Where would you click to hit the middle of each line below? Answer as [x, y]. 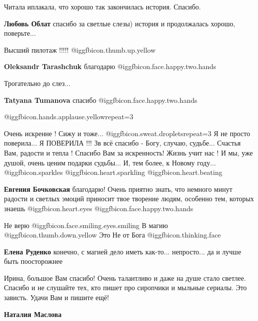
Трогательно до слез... [37, 83]
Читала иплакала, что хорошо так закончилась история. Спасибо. [102, 6]
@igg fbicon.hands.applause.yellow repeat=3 [69, 117]
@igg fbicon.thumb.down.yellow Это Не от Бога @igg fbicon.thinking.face [113, 235]
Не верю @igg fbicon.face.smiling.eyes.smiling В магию [86, 225]
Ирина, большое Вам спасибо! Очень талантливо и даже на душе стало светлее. [125, 278]
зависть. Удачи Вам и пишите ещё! [57, 297]
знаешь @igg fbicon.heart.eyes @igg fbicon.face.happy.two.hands [99, 208]
